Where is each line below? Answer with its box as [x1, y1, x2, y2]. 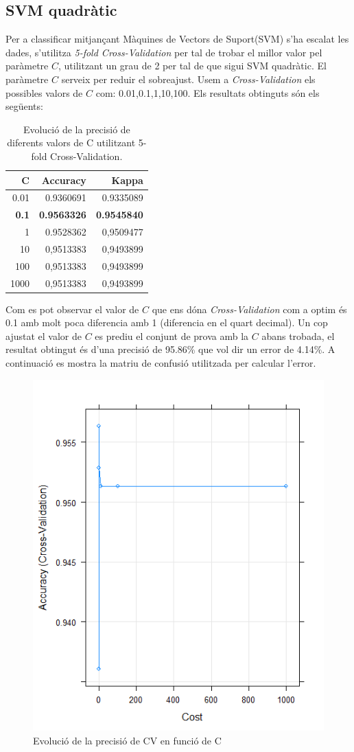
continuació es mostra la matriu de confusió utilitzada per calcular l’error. [5, 356, 316, 370]
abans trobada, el [261, 328, 335, 343]
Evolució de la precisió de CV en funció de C [33, 733, 222, 747]
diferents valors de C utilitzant [7, 135, 136, 150]
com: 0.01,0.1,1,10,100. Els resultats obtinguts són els [95, 85, 320, 100]
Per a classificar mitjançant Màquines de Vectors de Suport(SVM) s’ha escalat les [5, 32, 349, 46]
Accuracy [41, 172, 86, 187]
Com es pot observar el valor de [5, 301, 139, 316]
